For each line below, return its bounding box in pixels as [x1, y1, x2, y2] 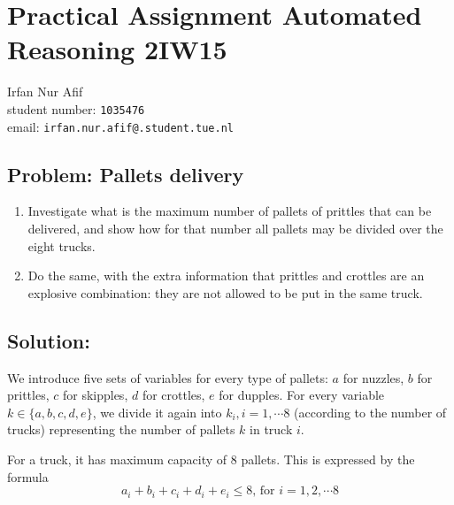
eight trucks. [27, 236, 96, 255]
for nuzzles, [342, 368, 404, 386]
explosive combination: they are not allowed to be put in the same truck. [27, 283, 423, 302]
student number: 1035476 [7, 99, 145, 118]
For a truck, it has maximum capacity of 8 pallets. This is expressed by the [7, 449, 415, 468]
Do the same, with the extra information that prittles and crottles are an [27, 266, 425, 285]
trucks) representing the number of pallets [7, 420, 235, 439]
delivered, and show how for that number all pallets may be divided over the [27, 219, 443, 238]
